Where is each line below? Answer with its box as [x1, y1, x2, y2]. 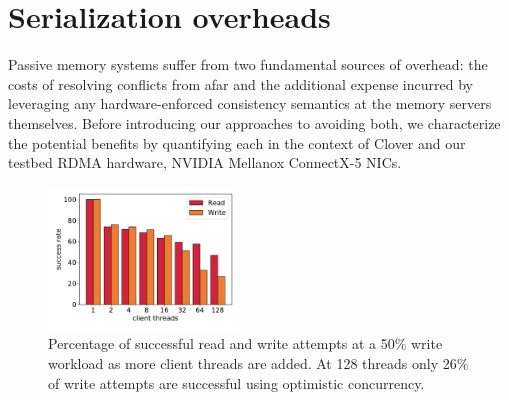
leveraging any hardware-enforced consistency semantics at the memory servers [8, 93, 492, 114]
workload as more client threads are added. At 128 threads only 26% [48, 352, 469, 373]
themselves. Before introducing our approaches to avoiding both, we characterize [8, 112, 501, 133]
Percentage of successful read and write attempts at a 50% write [48, 333, 443, 354]
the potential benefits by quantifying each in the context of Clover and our [8, 132, 466, 153]
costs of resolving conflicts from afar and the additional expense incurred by [8, 73, 473, 94]
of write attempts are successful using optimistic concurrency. [48, 372, 425, 393]
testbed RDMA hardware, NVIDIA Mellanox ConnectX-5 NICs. [8, 152, 402, 173]
